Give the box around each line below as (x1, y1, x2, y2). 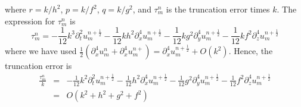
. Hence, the (228, 45, 273, 57)
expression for (5, 14, 55, 27)
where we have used (5, 45, 77, 57)
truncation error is (5, 59, 72, 72)
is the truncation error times (166, 3, 270, 15)
